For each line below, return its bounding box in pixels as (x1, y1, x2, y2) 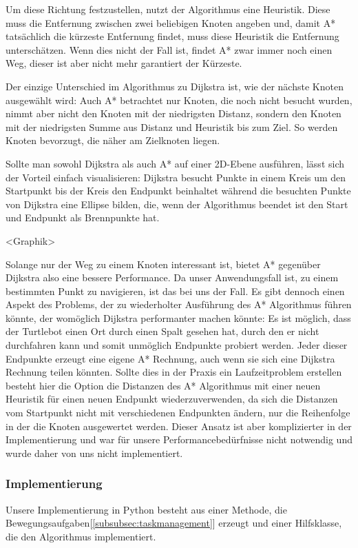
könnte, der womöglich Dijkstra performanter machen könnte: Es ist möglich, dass (6, 310, 351, 325)
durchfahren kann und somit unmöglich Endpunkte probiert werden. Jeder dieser (6, 338, 348, 352)
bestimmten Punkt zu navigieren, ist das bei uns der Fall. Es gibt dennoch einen (6, 283, 345, 298)
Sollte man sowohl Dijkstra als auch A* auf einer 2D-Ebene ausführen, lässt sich (6, 156, 345, 170)
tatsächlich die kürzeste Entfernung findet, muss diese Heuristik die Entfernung (6, 29, 339, 43)
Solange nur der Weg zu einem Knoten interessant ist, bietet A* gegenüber (6, 256, 321, 271)
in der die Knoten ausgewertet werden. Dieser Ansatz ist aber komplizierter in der (6, 418, 352, 433)
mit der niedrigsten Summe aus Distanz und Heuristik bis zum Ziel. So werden (6, 119, 338, 134)
